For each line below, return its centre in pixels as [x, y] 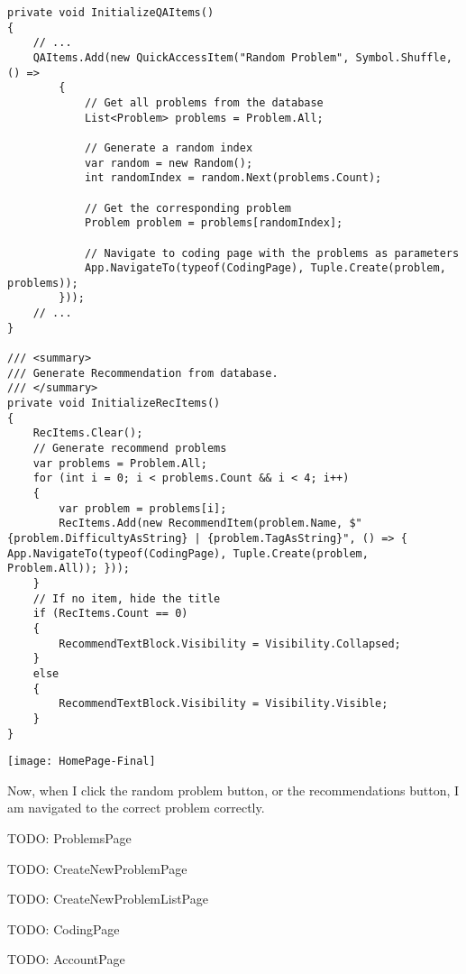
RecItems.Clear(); [88, 433]
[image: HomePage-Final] [82, 762]
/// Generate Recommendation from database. [143, 373]
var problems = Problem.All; [120, 463]
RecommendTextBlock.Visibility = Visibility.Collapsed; [230, 643]
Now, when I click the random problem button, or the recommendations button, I [233, 790]
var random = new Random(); [169, 163]
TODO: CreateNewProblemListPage [108, 899]
